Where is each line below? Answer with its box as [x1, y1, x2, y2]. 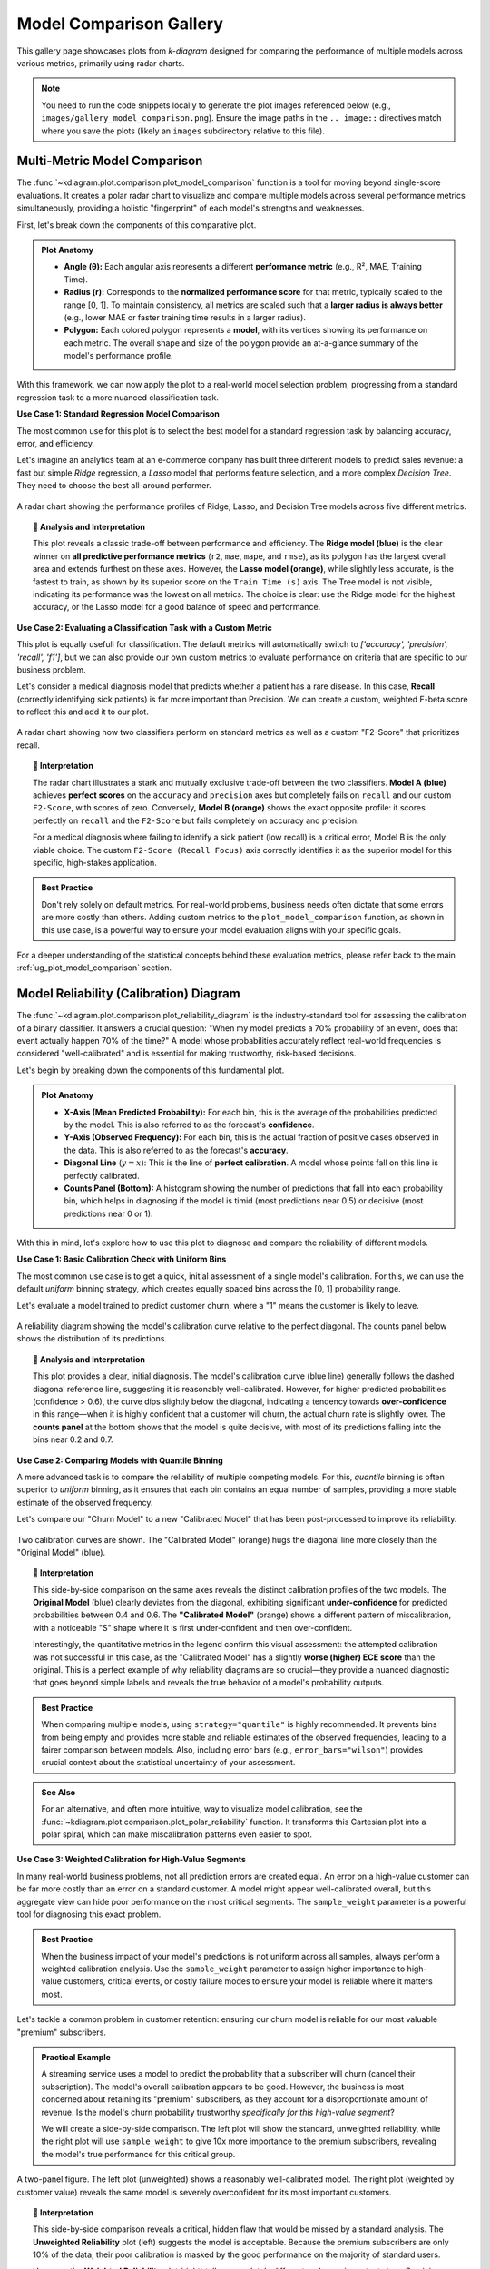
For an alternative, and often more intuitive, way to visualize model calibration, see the [41, 1803, 363, 1814]
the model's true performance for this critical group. [41, 2148, 236, 2159]
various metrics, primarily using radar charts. [16, 57, 185, 68]
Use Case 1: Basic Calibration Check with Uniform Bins [16, 1253, 227, 1265]
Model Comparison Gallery [16, 14, 224, 34]
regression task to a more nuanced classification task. [16, 391, 220, 403]
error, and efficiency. [16, 438, 95, 449]
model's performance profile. [64, 350, 173, 361]
